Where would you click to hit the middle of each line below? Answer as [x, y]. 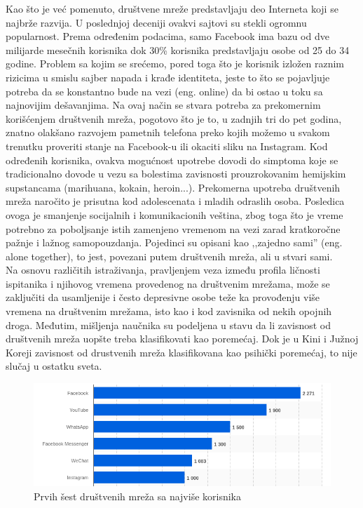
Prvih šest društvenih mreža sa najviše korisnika [137, 496]
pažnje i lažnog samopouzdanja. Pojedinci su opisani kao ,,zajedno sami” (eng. [174, 242]
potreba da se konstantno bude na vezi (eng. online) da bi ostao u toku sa [164, 91]
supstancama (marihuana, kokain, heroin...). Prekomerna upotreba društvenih [173, 187]
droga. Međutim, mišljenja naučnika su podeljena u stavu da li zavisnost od [169, 325]
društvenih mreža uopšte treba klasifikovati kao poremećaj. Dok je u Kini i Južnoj [182, 339]
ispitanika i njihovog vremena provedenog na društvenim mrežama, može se [168, 283]
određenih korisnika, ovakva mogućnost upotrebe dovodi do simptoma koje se [172, 160]
